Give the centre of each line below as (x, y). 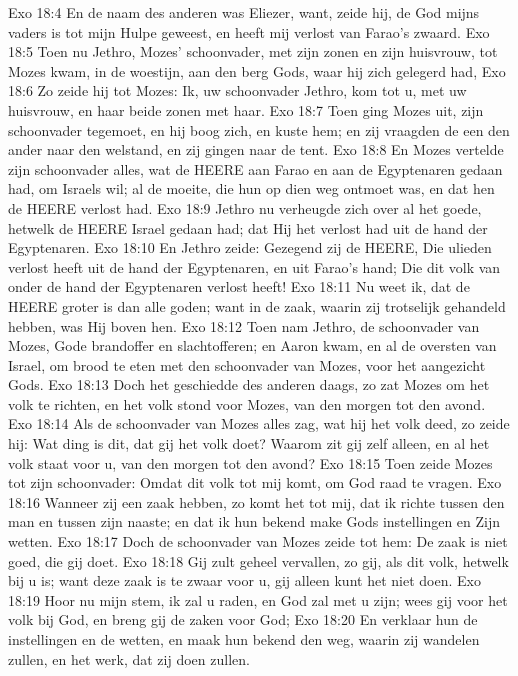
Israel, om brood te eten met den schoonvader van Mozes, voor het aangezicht (247, 364)
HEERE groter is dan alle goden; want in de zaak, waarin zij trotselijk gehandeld (257, 305)
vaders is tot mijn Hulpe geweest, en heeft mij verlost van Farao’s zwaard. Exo (249, 31)
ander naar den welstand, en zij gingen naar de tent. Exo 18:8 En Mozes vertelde (256, 149)
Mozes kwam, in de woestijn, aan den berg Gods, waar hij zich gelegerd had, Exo (257, 70)
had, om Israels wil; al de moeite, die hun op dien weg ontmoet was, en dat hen (251, 188)
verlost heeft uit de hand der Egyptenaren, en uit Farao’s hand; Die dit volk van (254, 266)
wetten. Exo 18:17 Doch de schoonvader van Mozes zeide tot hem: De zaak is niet (258, 541)
